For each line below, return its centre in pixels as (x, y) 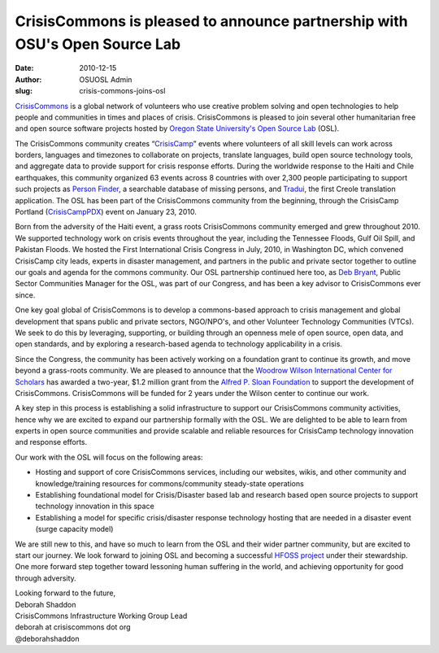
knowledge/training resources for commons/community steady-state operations (170, 483)
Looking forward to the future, (65, 593)
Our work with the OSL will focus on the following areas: (109, 457)
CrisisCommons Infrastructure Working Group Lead (101, 616)
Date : (24, 68)
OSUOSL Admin (106, 79)
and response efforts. (51, 442)
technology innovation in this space (95, 506)
